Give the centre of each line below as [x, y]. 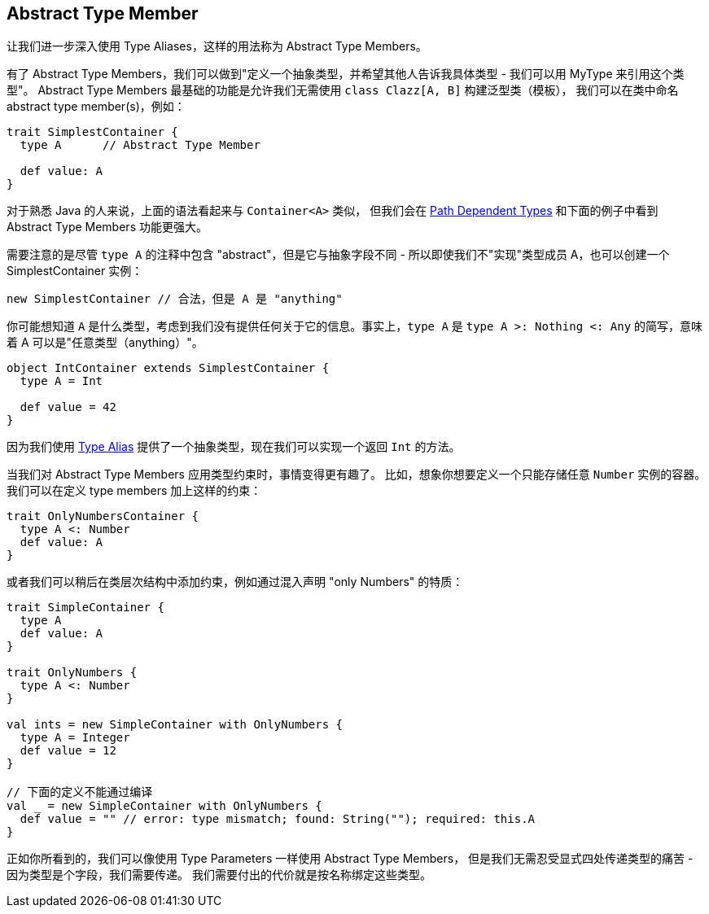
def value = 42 [68, 407]
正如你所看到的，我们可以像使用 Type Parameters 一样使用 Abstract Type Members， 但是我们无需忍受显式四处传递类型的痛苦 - [350, 859]
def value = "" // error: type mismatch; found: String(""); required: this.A [278, 819]
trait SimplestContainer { [92, 132]
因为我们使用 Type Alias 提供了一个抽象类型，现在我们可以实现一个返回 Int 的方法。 [234, 447]
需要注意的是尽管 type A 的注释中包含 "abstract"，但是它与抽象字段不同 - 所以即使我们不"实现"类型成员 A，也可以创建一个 [338, 255]
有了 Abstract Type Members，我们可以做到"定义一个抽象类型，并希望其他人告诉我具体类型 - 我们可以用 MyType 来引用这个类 [346, 74]
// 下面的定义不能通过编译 [80, 792]
